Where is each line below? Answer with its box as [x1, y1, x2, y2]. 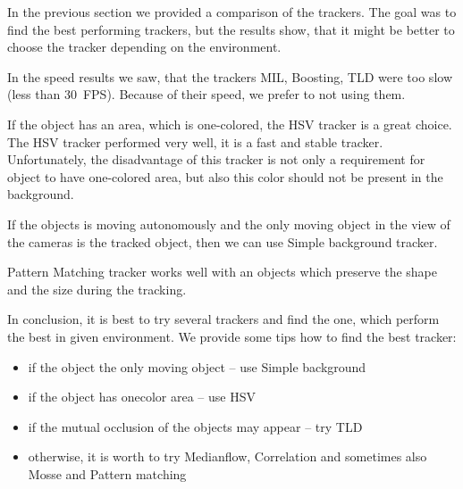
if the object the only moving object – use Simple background [28, 357, 366, 376]
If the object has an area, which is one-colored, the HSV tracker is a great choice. [7, 114, 452, 133]
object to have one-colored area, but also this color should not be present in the [7, 167, 443, 186]
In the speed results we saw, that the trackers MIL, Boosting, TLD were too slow [7, 67, 452, 86]
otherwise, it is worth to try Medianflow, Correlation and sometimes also [28, 447, 427, 466]
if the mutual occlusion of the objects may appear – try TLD [28, 417, 363, 435]
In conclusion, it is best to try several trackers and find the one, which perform [7, 310, 440, 328]
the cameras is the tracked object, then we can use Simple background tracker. [7, 232, 438, 251]
